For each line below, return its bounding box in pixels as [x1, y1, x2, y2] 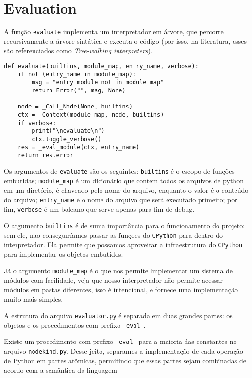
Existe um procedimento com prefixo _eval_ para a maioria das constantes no [4, 336, 237, 346]
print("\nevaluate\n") [32, 127, 105, 135]
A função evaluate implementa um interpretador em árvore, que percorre [4, 26, 224, 36]
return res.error [17, 152, 74, 159]
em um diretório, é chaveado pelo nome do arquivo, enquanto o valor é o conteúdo [4, 185, 249, 195]
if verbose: [17, 119, 56, 126]
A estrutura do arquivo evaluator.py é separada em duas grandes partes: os [4, 310, 233, 321]
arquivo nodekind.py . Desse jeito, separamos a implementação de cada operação [4, 346, 243, 356]
